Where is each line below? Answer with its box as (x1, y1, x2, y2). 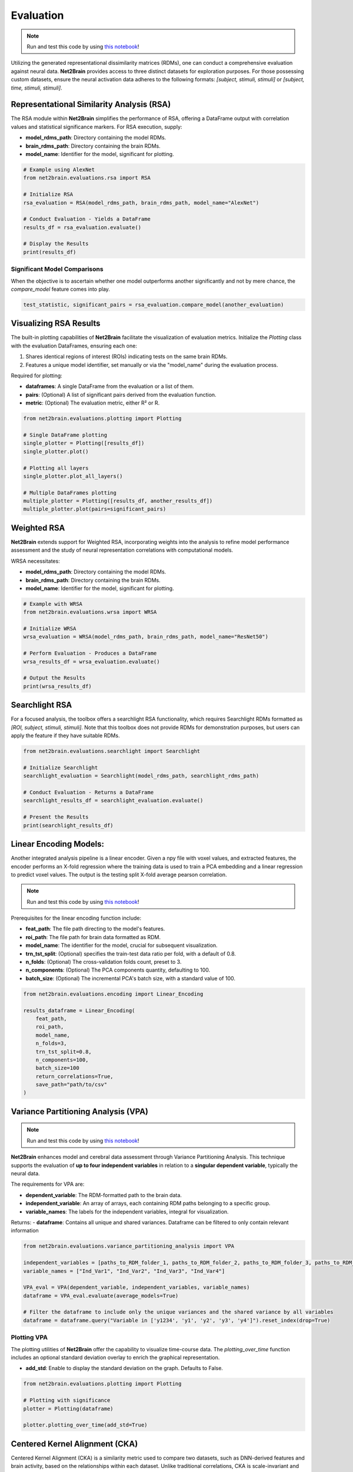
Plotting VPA (11, 1334, 48, 1342)
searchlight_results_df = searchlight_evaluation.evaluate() (23, 797, 204, 804)
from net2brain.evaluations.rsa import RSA (23, 174, 151, 181)
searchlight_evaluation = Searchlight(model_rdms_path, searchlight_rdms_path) (23, 773, 259, 780)
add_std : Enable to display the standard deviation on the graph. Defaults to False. (25, 1365, 224, 1372)
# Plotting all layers (23, 465, 89, 471)
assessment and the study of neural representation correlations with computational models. (11, 546, 234, 553)
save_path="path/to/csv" (35, 1081, 108, 1088)
